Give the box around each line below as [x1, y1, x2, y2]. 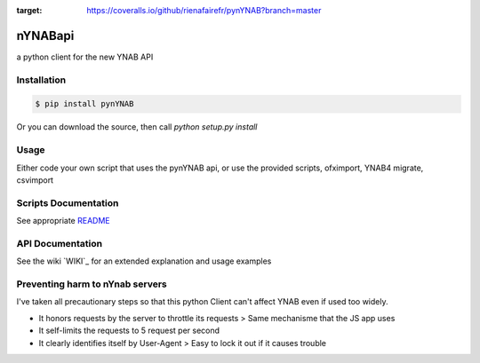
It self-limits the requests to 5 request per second [38, 325, 220, 336]
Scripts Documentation [16, 196, 119, 209]
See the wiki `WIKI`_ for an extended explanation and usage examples [16, 256, 272, 266]
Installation [16, 74, 67, 86]
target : [16, 5, 43, 15]
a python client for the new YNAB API [16, 51, 154, 62]
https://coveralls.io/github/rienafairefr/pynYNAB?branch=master [86, 5, 322, 15]
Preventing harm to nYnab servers [16, 278, 168, 290]
